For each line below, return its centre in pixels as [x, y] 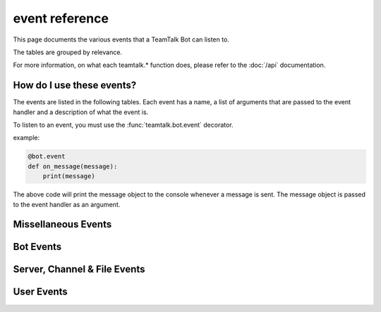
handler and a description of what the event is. [81, 112]
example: [26, 138]
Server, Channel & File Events [79, 269]
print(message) [69, 176]
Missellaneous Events [62, 224]
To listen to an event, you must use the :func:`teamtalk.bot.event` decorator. [123, 125]
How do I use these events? [75, 86]
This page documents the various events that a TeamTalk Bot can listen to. [121, 39]
